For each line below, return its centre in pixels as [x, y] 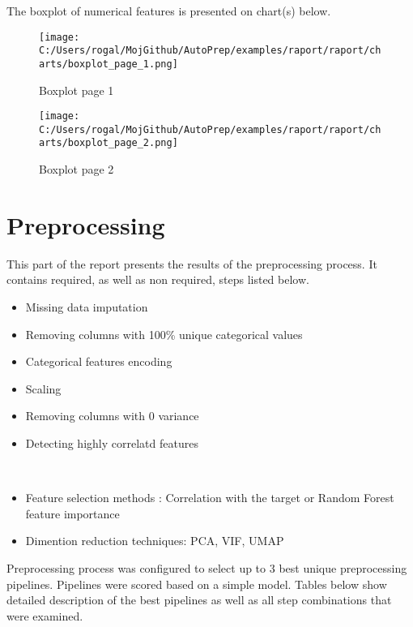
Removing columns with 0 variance [112, 416]
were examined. [45, 615]
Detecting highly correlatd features [112, 443]
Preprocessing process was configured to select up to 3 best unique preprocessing [207, 567]
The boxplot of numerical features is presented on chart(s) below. [169, 11]
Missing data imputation [87, 307]
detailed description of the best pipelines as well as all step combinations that [199, 600]
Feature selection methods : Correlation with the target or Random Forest [210, 498]
